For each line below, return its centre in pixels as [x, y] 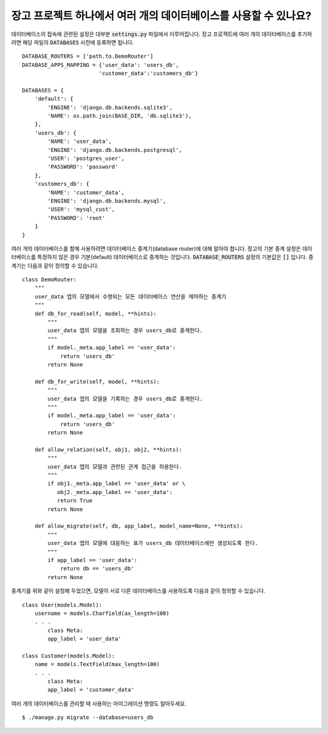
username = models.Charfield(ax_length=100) [102, 613]
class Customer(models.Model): [69, 656]
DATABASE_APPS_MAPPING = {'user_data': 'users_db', [101, 65]
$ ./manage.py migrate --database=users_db [88, 718]
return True [75, 501]
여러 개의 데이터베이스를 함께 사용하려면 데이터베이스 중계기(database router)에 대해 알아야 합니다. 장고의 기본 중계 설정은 [156, 249]
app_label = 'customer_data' [91, 690]
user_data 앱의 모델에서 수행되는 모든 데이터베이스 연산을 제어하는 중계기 [130, 297]
